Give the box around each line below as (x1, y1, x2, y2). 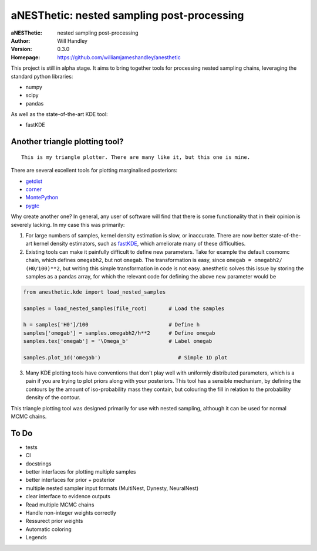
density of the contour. (25, 394, 81, 401)
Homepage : (11, 53, 41, 61)
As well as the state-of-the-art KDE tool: (11, 111, 108, 118)
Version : (11, 46, 32, 53)
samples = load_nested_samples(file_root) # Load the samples (23, 305, 225, 312)
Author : (11, 37, 31, 44)
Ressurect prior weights (25, 518, 83, 525)
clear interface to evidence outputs (25, 493, 111, 500)
